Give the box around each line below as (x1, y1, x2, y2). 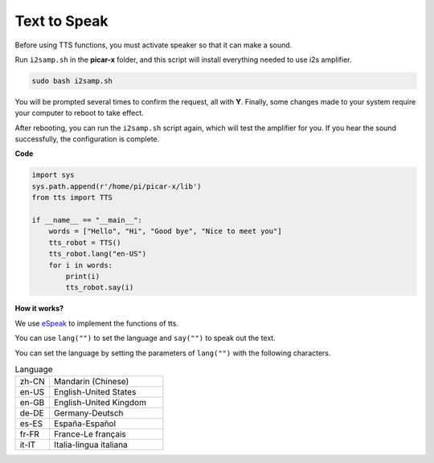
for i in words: (48, 260, 113, 269)
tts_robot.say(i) (65, 283, 134, 293)
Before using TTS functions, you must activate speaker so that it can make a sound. (14, 40, 293, 50)
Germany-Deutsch (53, 408, 124, 419)
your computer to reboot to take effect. (14, 109, 144, 118)
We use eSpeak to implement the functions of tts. (14, 318, 178, 328)
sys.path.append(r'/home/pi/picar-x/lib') (31, 182, 202, 191)
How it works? (14, 304, 64, 313)
